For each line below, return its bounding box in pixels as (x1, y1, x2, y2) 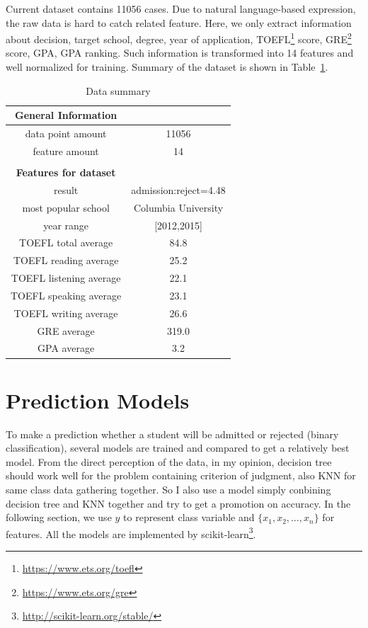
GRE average (37, 323, 95, 338)
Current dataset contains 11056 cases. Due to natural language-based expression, (6, 1, 356, 16)
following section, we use (6, 510, 112, 525)
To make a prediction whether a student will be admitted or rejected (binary (6, 426, 339, 441)
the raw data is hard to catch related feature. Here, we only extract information (6, 15, 352, 30)
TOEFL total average (19, 235, 113, 250)
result (53, 182, 79, 197)
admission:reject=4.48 (131, 182, 226, 197)
